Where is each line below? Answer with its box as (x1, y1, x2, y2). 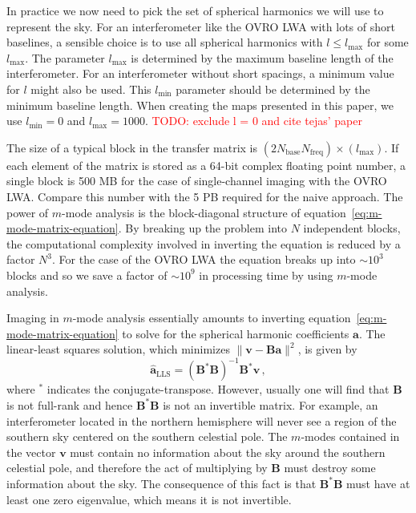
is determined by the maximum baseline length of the (131, 49, 394, 66)
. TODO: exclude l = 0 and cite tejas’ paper (144, 112, 362, 129)
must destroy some (284, 459, 376, 476)
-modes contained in (301, 428, 400, 445)
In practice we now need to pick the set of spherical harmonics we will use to (6, 2, 384, 18)
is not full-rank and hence (6, 396, 133, 413)
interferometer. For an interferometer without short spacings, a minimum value (6, 65, 394, 82)
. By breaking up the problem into (118, 220, 287, 236)
